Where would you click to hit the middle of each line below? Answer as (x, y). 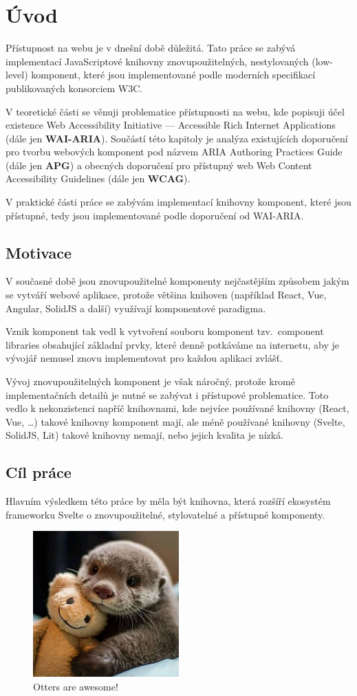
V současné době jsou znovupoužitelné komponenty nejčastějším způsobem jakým (177, 281)
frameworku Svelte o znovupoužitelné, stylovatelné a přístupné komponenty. (165, 514)
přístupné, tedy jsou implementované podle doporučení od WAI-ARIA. (155, 215)
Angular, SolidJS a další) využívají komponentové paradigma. (136, 308)
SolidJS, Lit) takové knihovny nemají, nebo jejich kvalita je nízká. (145, 435)
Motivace (39, 252)
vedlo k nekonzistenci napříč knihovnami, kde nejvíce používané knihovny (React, (177, 408)
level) (17, 75)
